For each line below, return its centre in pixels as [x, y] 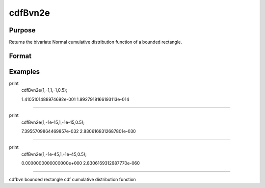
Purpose [22, 30]
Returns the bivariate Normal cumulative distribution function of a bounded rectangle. [96, 42]
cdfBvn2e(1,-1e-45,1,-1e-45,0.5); [54, 154]
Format [20, 56]
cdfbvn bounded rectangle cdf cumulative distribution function [72, 179]
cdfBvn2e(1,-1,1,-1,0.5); [44, 90]
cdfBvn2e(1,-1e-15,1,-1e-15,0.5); [53, 122]
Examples [25, 71]
